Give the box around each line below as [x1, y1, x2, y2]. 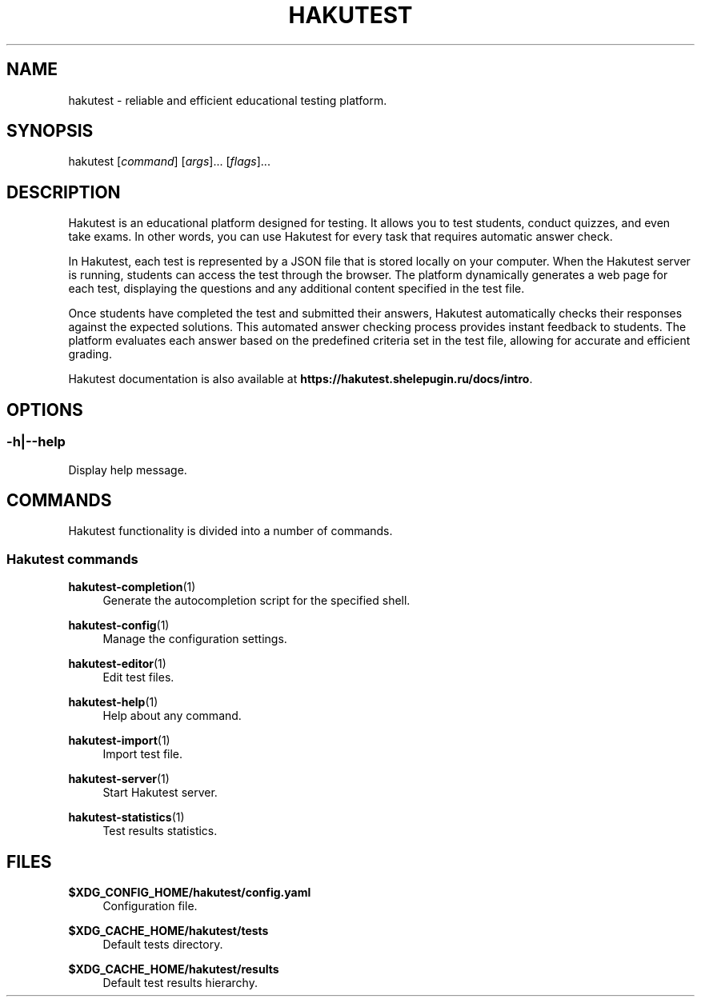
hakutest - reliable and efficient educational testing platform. [68, 93, 387, 107]
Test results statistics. [102, 824, 218, 838]
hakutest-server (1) [68, 772, 170, 786]
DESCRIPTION [6, 182, 121, 202]
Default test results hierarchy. [102, 975, 258, 989]
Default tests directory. [102, 937, 223, 951]
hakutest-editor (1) [68, 657, 166, 671]
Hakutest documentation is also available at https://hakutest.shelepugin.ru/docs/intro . [68, 372, 533, 386]
